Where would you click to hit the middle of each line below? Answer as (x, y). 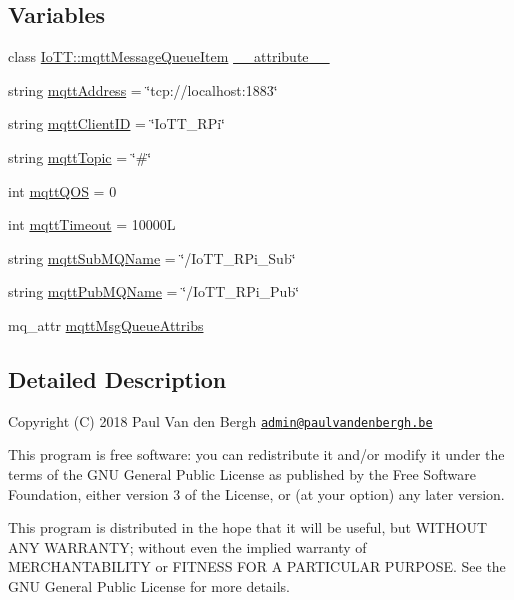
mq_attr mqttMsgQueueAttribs (106, 324)
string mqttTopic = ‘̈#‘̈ (80, 156)
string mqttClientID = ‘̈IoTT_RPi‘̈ (116, 123)
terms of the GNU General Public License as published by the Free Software (242, 474)
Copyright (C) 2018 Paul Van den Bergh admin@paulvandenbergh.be (220, 420)
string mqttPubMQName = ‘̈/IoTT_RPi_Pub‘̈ (154, 291)
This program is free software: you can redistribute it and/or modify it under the (256, 454)
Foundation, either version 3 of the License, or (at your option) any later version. (256, 493)
